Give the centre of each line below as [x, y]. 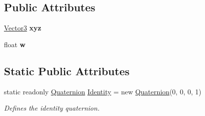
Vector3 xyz [23, 28]
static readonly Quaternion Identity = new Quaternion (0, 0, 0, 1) [103, 91]
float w [15, 44]
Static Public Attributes [67, 71]
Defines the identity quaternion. [52, 108]
